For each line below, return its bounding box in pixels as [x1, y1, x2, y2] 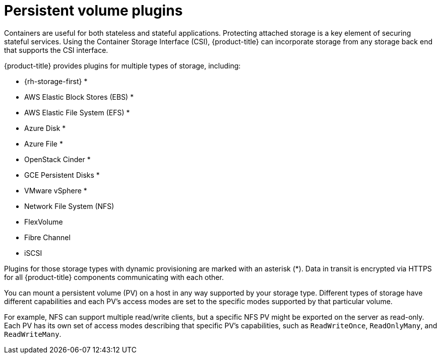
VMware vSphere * [24, 186, 87, 195]
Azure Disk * [24, 123, 66, 132]
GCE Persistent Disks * [24, 170, 100, 179]
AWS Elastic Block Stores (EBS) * [24, 92, 134, 101]
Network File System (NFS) [24, 201, 114, 210]
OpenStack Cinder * [24, 155, 91, 164]
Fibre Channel [24, 233, 71, 242]
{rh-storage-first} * [24, 77, 88, 86]
